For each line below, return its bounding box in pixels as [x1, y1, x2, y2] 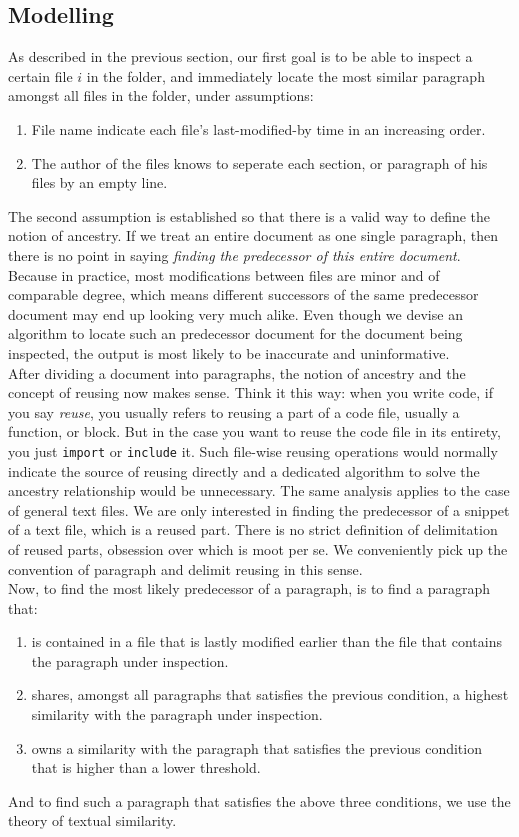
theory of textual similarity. [8, 810, 177, 831]
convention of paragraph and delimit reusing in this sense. [8, 558, 363, 579]
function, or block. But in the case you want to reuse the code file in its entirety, [8, 421, 501, 442]
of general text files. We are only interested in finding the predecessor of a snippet [8, 499, 510, 520]
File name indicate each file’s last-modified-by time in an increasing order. [31, 118, 486, 139]
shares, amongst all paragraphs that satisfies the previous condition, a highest [31, 684, 509, 705]
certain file [8, 65, 73, 86]
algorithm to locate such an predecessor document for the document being [8, 323, 463, 344]
